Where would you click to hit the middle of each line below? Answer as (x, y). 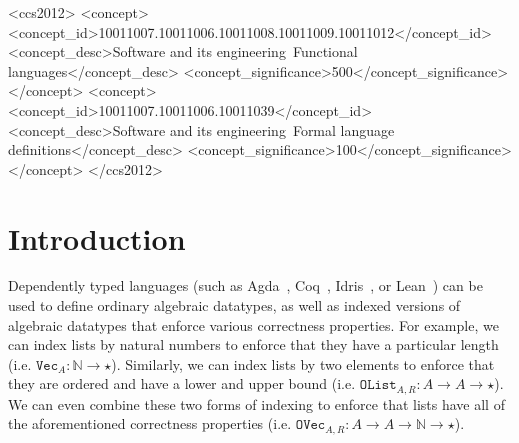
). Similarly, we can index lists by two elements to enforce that (303, 363)
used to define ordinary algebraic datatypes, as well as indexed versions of (234, 305)
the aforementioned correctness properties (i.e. (150, 423)
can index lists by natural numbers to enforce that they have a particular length (253, 344)
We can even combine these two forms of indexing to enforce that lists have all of (256, 403)
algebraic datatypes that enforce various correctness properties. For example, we (253, 324)
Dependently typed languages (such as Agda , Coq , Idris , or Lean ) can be (245, 285)
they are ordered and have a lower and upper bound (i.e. (182, 383)
